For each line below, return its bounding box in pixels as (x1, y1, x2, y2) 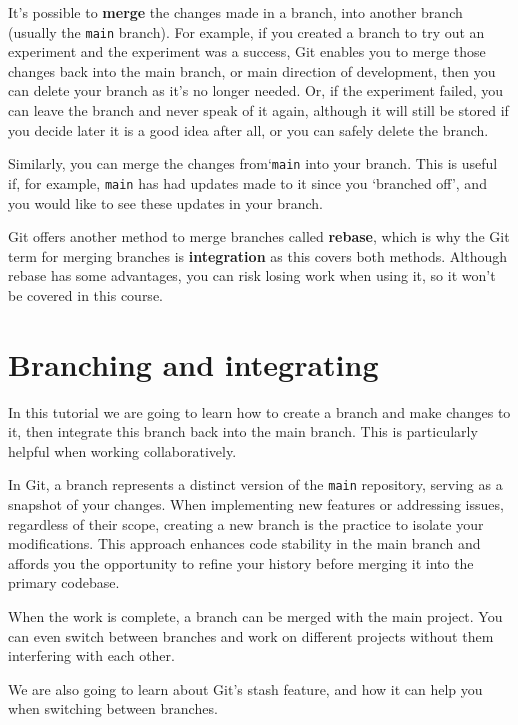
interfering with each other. (8, 645, 175, 666)
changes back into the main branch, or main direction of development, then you (8, 60, 496, 81)
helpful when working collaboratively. (8, 440, 237, 461)
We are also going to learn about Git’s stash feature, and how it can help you (8, 678, 483, 699)
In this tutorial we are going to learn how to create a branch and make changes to (8, 401, 511, 422)
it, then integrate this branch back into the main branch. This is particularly (8, 421, 478, 442)
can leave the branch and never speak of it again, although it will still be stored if (8, 100, 509, 121)
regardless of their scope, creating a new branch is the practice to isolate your (8, 513, 484, 534)
